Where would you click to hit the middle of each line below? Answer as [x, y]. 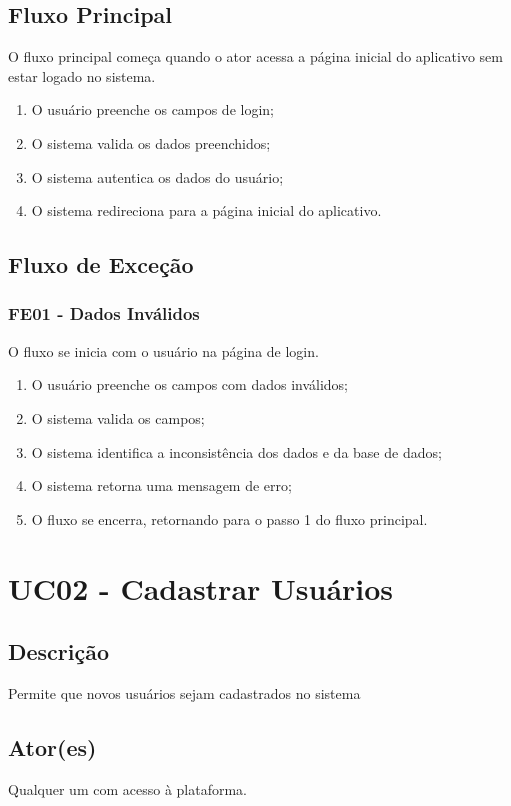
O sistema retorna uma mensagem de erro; [161, 485]
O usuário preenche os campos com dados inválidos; [190, 384]
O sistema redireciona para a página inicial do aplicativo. [206, 210]
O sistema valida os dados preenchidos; [151, 142]
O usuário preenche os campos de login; [152, 109]
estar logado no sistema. [82, 75]
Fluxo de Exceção [101, 264]
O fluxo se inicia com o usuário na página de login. [163, 350]
